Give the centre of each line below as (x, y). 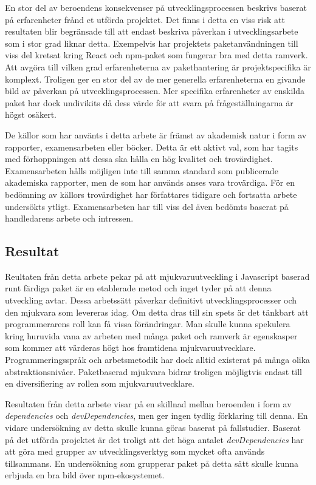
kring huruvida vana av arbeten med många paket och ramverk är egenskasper (151, 335)
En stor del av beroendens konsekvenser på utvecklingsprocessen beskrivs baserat (156, 7)
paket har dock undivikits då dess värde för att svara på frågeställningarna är (149, 102)
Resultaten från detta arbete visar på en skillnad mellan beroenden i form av (148, 403)
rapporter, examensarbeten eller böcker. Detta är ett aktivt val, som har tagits (152, 147)
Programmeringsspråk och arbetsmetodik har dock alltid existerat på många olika (158, 360)
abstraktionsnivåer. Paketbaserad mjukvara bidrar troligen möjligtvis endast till (153, 371)
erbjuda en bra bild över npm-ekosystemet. (85, 475)
